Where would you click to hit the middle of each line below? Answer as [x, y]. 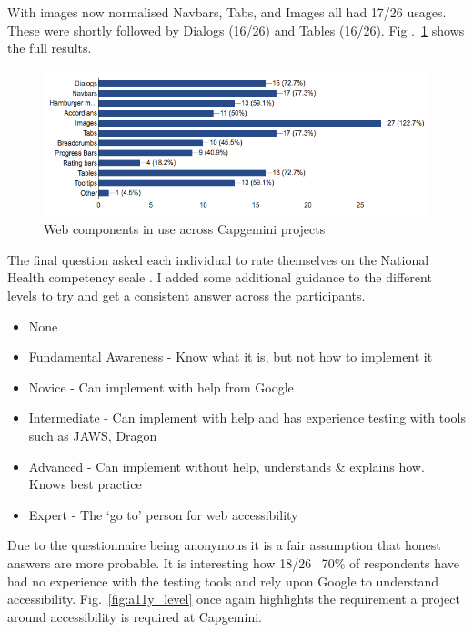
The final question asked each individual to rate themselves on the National [218, 259]
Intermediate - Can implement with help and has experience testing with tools [247, 418]
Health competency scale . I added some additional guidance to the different [220, 277]
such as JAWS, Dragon [93, 436]
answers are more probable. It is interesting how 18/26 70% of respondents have [233, 563]
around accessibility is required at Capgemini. [135, 616]
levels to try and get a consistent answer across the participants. [186, 296]
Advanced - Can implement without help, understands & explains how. [226, 466]
